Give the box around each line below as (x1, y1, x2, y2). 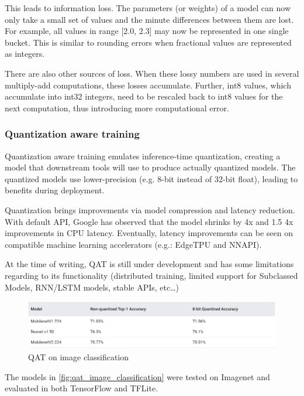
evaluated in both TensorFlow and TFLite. (5, 382, 158, 394)
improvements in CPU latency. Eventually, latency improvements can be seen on (5, 227, 293, 239)
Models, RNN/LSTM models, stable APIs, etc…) (5, 281, 179, 293)
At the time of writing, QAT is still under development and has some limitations (5, 258, 294, 270)
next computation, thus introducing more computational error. (5, 101, 229, 114)
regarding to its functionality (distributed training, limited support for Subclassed (5, 269, 298, 281)
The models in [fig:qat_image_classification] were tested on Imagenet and (5, 370, 270, 383)
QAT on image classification (28, 351, 129, 363)
